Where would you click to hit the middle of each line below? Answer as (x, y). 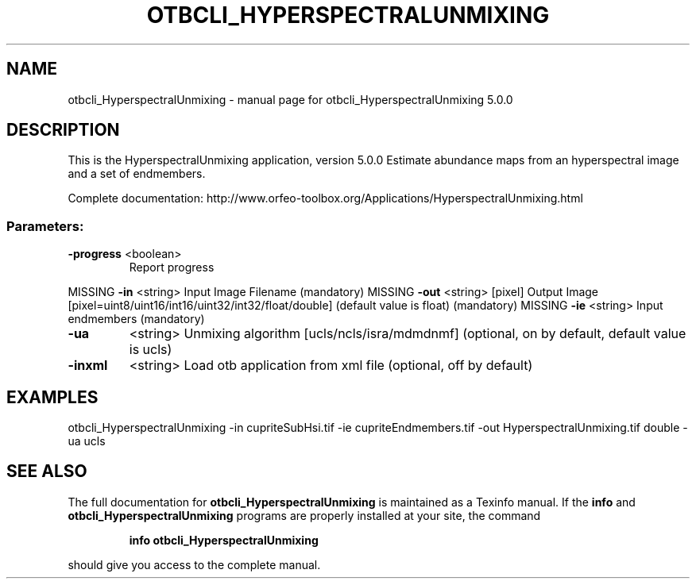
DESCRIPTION (63, 130)
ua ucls (87, 441)
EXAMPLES (52, 397)
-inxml (88, 366)
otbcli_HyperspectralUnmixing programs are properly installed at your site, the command (304, 515)
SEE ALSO (47, 471)
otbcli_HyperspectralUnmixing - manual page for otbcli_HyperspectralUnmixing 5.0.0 (290, 99)
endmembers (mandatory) (136, 319)
